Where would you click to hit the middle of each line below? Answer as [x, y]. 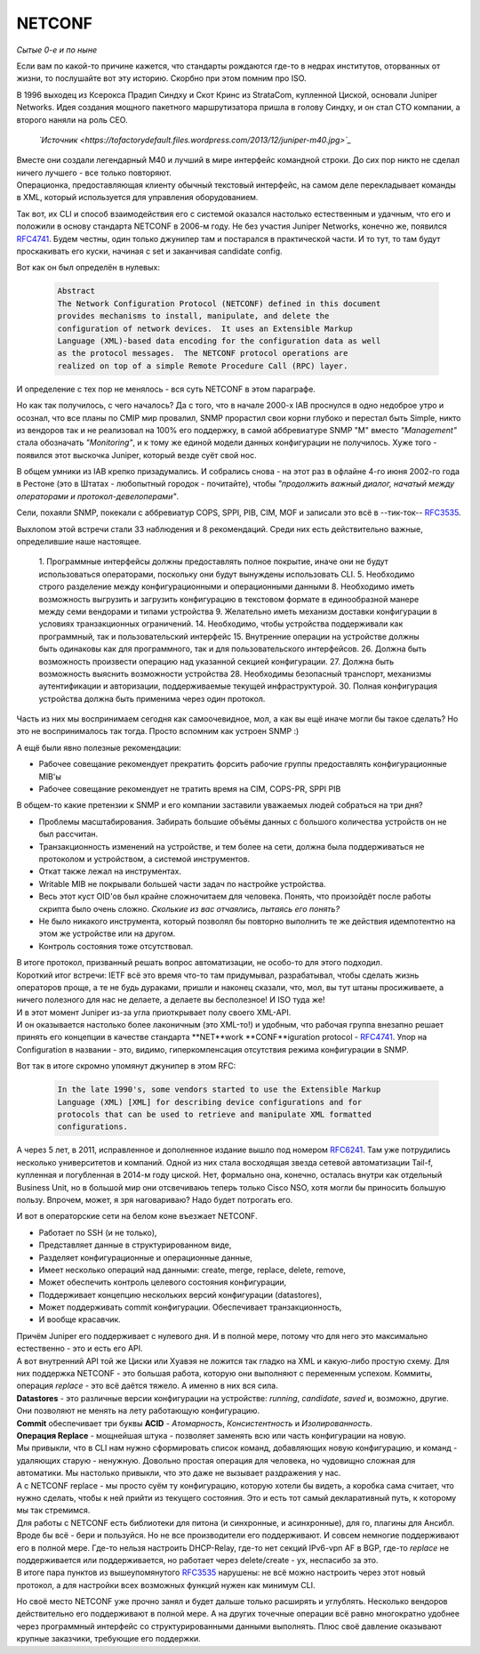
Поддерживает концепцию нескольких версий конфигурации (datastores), [180, 1295]
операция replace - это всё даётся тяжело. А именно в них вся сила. [148, 1386]
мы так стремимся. [53, 1510]
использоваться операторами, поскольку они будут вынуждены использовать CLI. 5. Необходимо [227, 574]
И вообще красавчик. [80, 1319]
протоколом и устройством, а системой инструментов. [144, 859]
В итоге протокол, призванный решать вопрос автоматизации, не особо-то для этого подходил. [200, 963]
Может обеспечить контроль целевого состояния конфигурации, [163, 1282]
